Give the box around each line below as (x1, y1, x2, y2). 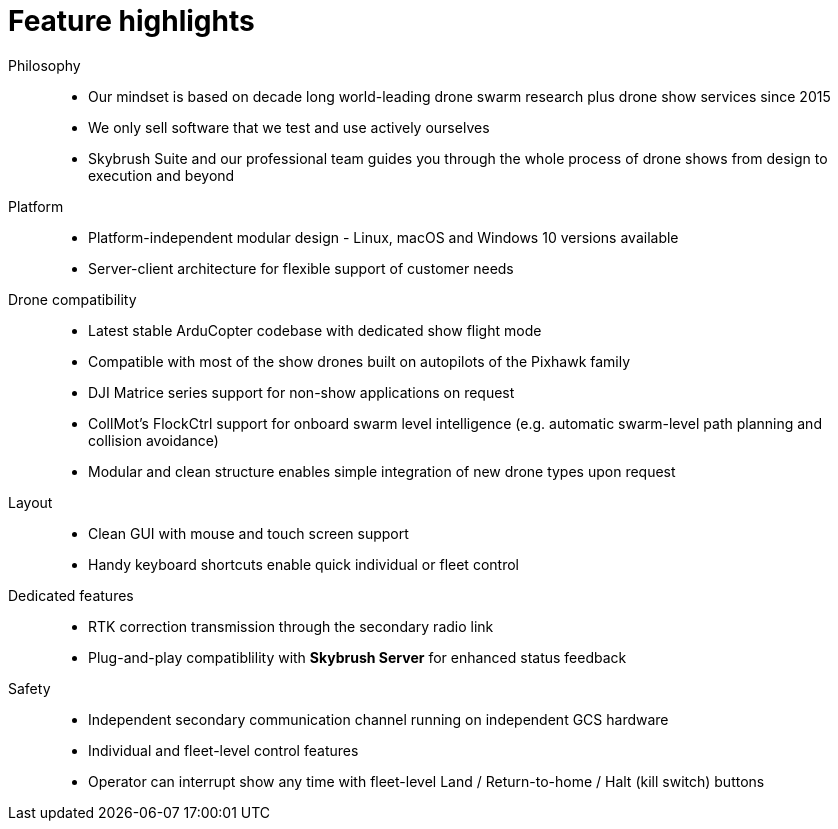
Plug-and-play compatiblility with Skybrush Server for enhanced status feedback (88, 648, 627, 666)
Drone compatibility (8, 290, 137, 308)
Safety (8, 679, 51, 697)
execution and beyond (88, 166, 235, 184)
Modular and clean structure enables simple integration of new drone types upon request (88, 462, 676, 480)
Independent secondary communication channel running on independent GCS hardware (88, 710, 669, 728)
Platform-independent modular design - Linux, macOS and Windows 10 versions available (88, 228, 679, 246)
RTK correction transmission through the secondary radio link (88, 617, 494, 635)
